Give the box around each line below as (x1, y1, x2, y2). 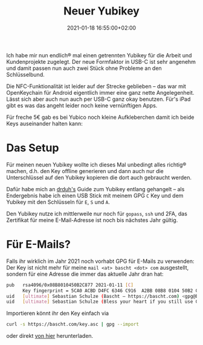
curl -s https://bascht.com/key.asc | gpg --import (6, 321, 139, 328)
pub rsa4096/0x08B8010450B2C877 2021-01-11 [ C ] (6, 282, 134, 288)
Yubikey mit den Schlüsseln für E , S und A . (6, 198, 111, 206)
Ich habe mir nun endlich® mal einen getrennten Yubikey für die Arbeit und (6, 51, 192, 59)
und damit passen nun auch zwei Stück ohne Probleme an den (6, 65, 162, 72)
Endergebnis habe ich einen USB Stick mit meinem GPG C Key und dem (6, 192, 184, 199)
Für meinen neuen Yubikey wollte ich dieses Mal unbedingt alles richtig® (6, 161, 187, 168)
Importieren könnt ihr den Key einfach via (6, 309, 109, 317)
